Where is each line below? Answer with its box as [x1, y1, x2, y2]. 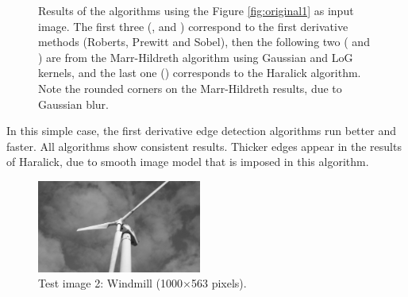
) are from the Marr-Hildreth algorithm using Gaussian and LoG [38, 48, 353, 65]
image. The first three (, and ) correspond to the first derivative [38, 17, 348, 34]
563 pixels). [191, 275, 247, 291]
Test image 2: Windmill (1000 [38, 275, 183, 291]
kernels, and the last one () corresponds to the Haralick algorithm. [38, 64, 361, 81]
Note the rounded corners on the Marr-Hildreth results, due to [38, 79, 342, 96]
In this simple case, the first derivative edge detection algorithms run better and [6, 122, 396, 139]
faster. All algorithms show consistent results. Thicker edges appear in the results [6, 137, 402, 154]
